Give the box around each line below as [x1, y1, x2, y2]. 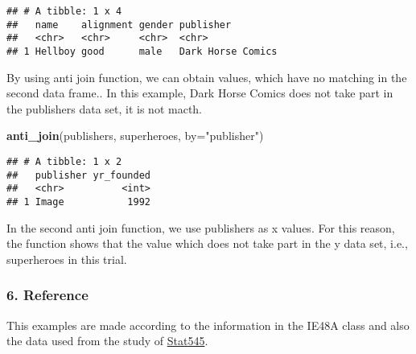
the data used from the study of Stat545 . [6, 332, 208, 349]
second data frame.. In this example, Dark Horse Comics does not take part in [6, 84, 393, 101]
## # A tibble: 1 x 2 [6, 156, 122, 167]
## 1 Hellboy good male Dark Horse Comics [6, 45, 278, 57]
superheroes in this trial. [6, 250, 127, 267]
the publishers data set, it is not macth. [6, 100, 203, 117]
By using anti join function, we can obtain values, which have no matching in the [6, 68, 407, 85]
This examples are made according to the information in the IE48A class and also [6, 316, 410, 333]
